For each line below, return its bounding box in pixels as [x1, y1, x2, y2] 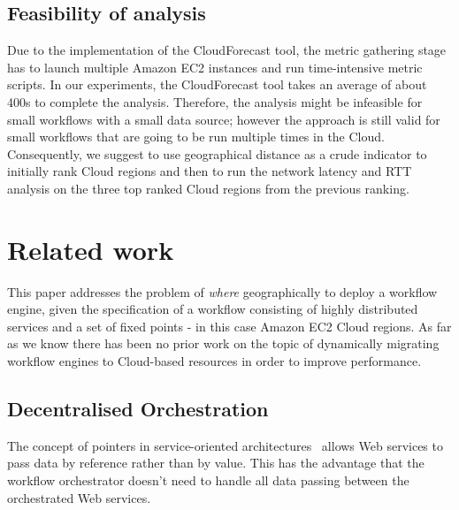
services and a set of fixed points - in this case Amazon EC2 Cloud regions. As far [7, 316, 452, 335]
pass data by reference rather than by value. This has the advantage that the [7, 453, 425, 472]
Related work [7, 231, 174, 267]
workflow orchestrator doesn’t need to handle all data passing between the [7, 471, 409, 490]
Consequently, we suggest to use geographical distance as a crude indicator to [7, 144, 427, 163]
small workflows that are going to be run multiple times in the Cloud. [7, 127, 385, 146]
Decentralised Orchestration [7, 395, 269, 422]
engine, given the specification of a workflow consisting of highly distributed [7, 300, 418, 318]
